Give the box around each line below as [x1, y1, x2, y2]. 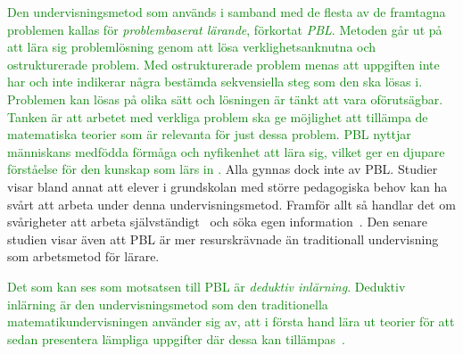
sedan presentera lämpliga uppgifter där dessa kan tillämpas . [7, 329, 345, 348]
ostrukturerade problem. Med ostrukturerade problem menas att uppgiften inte [7, 54, 440, 73]
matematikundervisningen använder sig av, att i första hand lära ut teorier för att [7, 312, 455, 331]
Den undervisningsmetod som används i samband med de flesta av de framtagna [7, 3, 446, 21]
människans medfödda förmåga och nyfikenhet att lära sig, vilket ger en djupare [7, 142, 445, 161]
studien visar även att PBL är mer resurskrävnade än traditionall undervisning [7, 229, 439, 248]
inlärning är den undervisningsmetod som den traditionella [7, 294, 328, 313]
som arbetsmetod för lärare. [7, 247, 160, 266]
